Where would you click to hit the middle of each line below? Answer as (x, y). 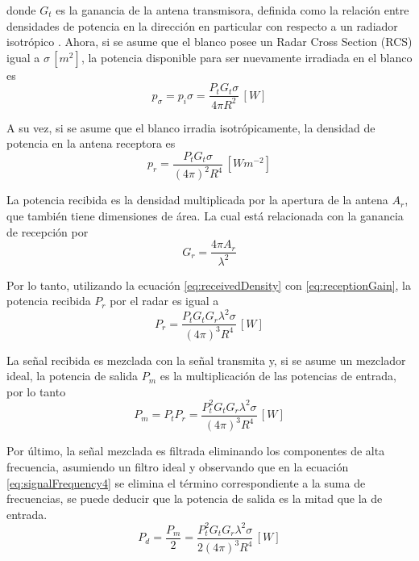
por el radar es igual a (164, 301)
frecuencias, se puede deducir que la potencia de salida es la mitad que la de (195, 498)
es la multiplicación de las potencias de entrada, (278, 376)
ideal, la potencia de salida (73, 376)
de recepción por (48, 231)
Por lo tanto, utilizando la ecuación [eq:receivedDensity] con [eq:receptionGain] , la (209, 285)
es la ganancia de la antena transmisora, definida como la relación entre (232, 10)
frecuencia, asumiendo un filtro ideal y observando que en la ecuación (178, 466)
